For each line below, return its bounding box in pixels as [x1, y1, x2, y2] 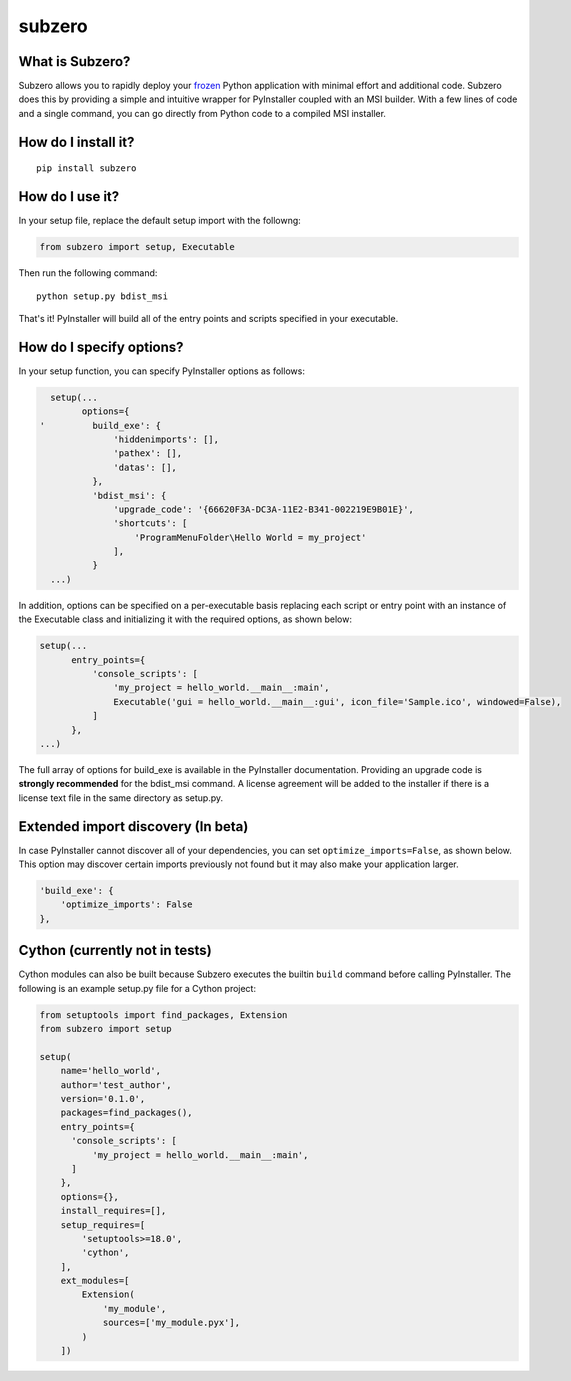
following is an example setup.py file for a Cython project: [18, 982, 257, 994]
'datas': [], [113, 461, 177, 473]
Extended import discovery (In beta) [18, 818, 249, 835]
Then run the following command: [18, 267, 158, 279]
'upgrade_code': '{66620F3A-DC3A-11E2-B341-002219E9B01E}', [113, 503, 415, 515]
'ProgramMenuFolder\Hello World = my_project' [134, 531, 367, 543]
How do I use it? [18, 188, 120, 205]
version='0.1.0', [60, 1093, 146, 1105]
